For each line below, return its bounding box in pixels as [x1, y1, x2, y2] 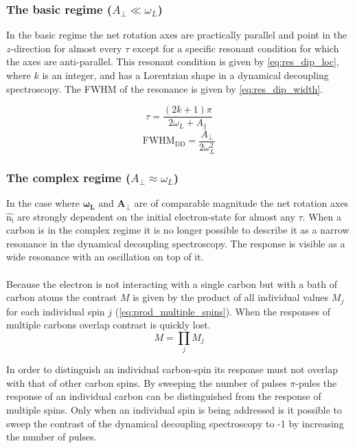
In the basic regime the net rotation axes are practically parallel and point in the [6, 27, 347, 42]
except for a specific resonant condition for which [132, 41, 339, 55]
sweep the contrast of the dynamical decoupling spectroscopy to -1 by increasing [6, 416, 344, 430]
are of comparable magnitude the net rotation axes [134, 196, 349, 210]
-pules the [295, 375, 337, 390]
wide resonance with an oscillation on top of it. [6, 249, 204, 264]
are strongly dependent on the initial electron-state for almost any [16, 209, 295, 223]
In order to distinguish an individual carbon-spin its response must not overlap [6, 362, 339, 377]
